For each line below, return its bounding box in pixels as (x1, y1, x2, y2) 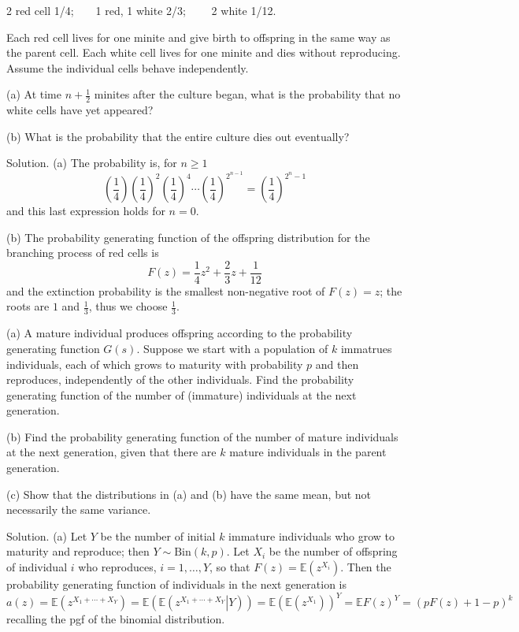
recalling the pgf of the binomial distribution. (6, 611, 225, 627)
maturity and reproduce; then (6, 543, 150, 560)
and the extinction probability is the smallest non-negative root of (6, 282, 325, 299)
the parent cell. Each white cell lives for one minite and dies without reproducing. (6, 44, 401, 61)
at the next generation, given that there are (6, 444, 217, 460)
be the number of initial (100, 527, 216, 544)
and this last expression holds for (6, 203, 165, 219)
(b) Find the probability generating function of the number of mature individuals (6, 428, 399, 444)
